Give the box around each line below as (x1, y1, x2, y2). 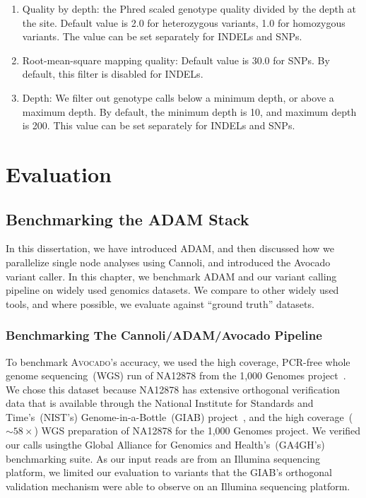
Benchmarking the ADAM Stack (6, 208, 249, 230)
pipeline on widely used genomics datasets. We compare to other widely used (6, 283, 339, 297)
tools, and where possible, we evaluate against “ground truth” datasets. (6, 296, 314, 311)
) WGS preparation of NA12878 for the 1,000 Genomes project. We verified (34, 423, 361, 438)
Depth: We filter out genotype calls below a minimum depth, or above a (22, 90, 334, 105)
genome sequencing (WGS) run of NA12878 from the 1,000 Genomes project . (6, 368, 346, 383)
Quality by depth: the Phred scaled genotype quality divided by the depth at (22, 1, 356, 16)
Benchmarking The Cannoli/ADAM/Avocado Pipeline (6, 326, 322, 344)
